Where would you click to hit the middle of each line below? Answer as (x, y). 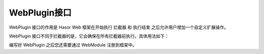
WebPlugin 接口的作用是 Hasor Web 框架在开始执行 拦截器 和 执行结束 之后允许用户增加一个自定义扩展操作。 (119, 27)
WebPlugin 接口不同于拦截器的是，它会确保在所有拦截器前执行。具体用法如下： (89, 36)
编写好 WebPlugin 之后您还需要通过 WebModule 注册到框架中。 (73, 45)
